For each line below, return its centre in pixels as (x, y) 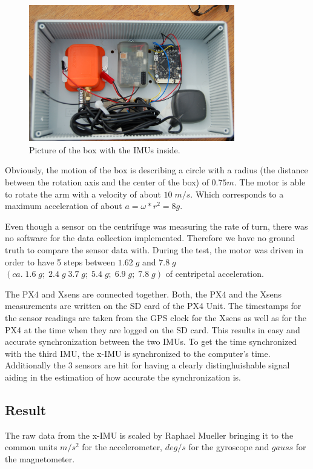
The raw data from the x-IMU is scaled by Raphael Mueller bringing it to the (149, 435)
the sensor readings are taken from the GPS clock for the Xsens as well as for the (156, 317)
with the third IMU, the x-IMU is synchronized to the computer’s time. (138, 353)
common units (31, 447)
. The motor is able (270, 182)
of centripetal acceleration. (215, 274)
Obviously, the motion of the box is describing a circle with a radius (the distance (156, 170)
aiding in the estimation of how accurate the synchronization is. (123, 377)
